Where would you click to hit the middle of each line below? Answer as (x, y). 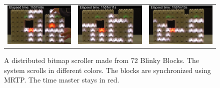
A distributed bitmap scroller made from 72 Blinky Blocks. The (102, 60)
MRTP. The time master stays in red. (62, 80)
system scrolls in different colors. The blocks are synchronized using (107, 70)
